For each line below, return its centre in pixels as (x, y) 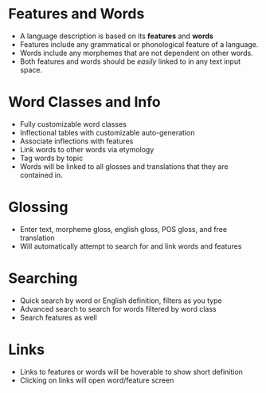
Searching (43, 278)
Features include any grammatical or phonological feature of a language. (139, 44)
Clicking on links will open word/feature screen (97, 380)
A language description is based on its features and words (116, 36)
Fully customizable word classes (73, 124)
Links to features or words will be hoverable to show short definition (131, 371)
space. (31, 69)
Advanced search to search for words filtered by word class (118, 309)
